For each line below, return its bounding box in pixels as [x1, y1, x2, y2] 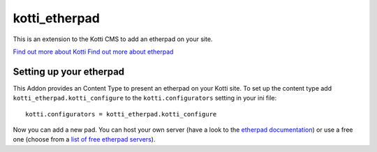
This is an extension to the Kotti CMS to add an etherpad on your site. [13, 35, 213, 43]
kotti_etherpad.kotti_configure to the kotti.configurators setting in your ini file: [13, 94, 277, 102]
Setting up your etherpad [13, 66, 125, 77]
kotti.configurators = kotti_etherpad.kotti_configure [25, 110, 217, 118]
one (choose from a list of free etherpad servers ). [13, 135, 156, 144]
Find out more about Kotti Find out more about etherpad [13, 47, 174, 56]
